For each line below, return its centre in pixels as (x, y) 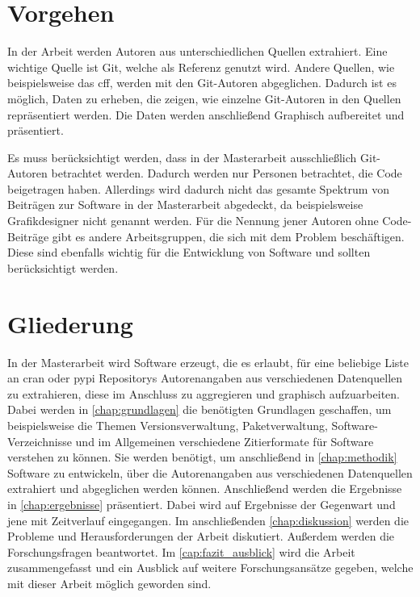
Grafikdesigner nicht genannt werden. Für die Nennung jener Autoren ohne (193, 221)
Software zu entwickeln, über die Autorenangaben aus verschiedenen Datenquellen (210, 472)
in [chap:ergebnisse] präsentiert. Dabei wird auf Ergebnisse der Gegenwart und (202, 504)
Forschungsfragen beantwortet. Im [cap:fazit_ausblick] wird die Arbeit (181, 551)
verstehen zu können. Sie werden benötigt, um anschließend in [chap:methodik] (202, 457)
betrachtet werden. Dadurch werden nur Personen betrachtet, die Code (227, 173)
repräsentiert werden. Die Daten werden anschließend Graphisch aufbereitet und (206, 114)
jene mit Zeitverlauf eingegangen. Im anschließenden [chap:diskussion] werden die (208, 520)
